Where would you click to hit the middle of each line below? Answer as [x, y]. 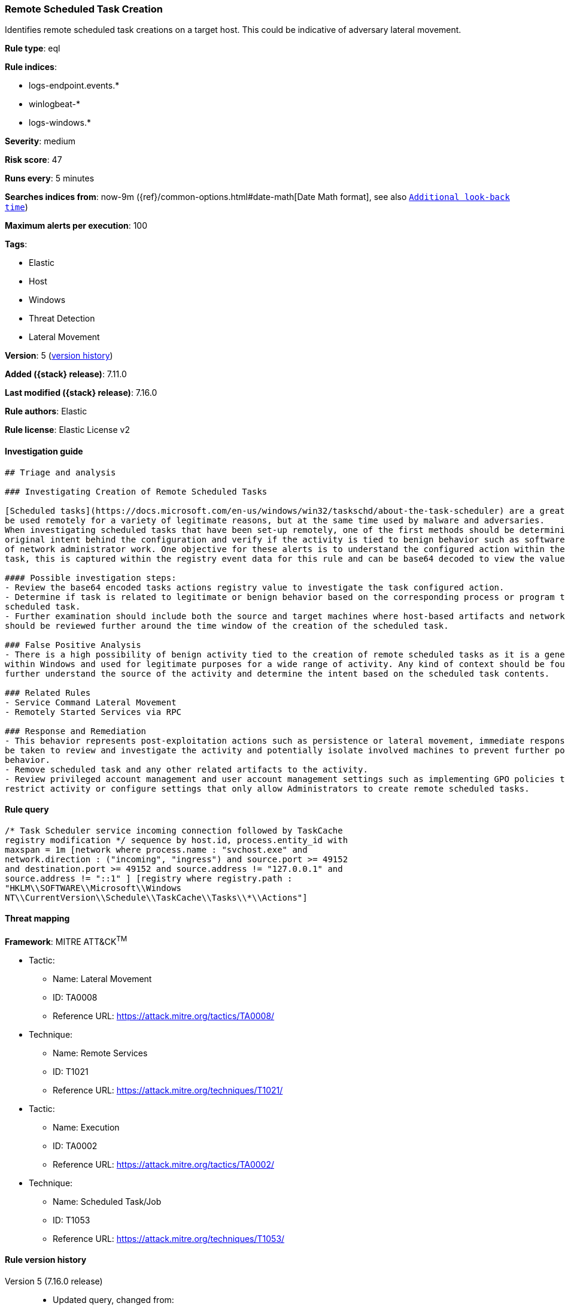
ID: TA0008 [75, 997]
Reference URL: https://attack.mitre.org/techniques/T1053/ [169, 1238]
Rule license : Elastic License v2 [67, 430]
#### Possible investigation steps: [91, 578]
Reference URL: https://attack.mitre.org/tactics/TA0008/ [164, 1016]
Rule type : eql [33, 49]
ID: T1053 [72, 1220]
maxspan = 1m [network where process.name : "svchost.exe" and [156, 849]
